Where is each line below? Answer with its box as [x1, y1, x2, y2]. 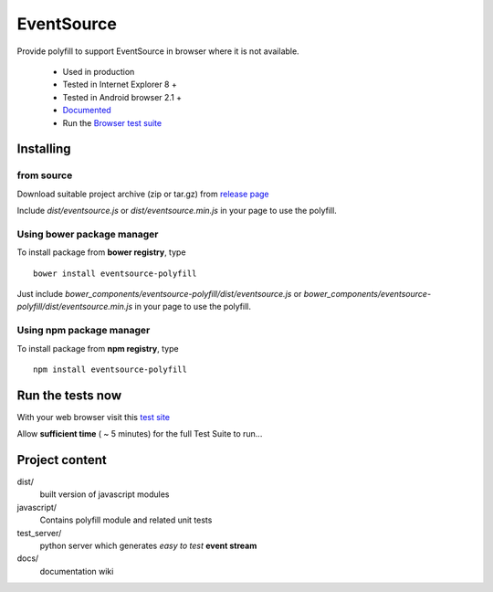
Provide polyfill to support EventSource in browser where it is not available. [16, 46, 300, 57]
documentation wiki [39, 566, 114, 576]
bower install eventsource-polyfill [33, 268, 197, 279]
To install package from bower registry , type [16, 247, 186, 258]
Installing [16, 142, 72, 157]
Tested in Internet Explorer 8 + [62, 79, 177, 90]
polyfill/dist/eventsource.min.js [16, 301, 133, 312]
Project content [16, 452, 107, 468]
